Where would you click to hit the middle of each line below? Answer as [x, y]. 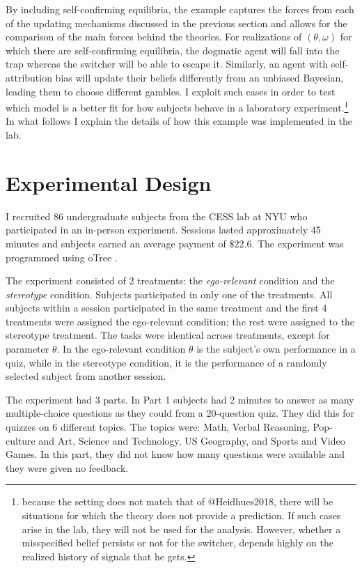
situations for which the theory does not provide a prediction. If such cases [181, 515]
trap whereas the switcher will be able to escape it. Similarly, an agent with [167, 64]
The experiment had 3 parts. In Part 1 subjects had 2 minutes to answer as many [180, 399]
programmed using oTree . [62, 257]
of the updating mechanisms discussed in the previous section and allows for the [176, 23]
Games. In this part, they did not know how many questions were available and [175, 454]
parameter [27, 349]
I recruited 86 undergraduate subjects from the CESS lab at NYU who [157, 216]
